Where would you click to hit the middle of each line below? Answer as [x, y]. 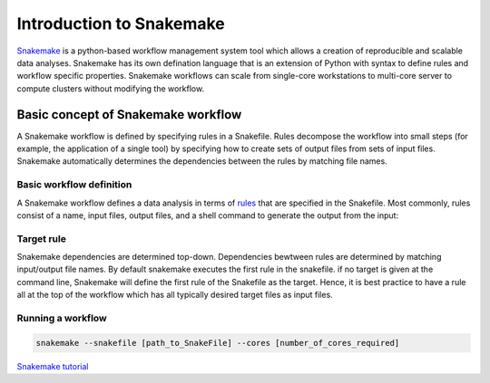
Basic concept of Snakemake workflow [129, 115]
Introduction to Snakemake [121, 24]
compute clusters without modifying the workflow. [110, 88]
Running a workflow [62, 319]
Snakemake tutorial [53, 366]
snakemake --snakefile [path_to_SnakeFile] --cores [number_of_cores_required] [218, 343]
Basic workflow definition [74, 185]
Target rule [42, 238]
